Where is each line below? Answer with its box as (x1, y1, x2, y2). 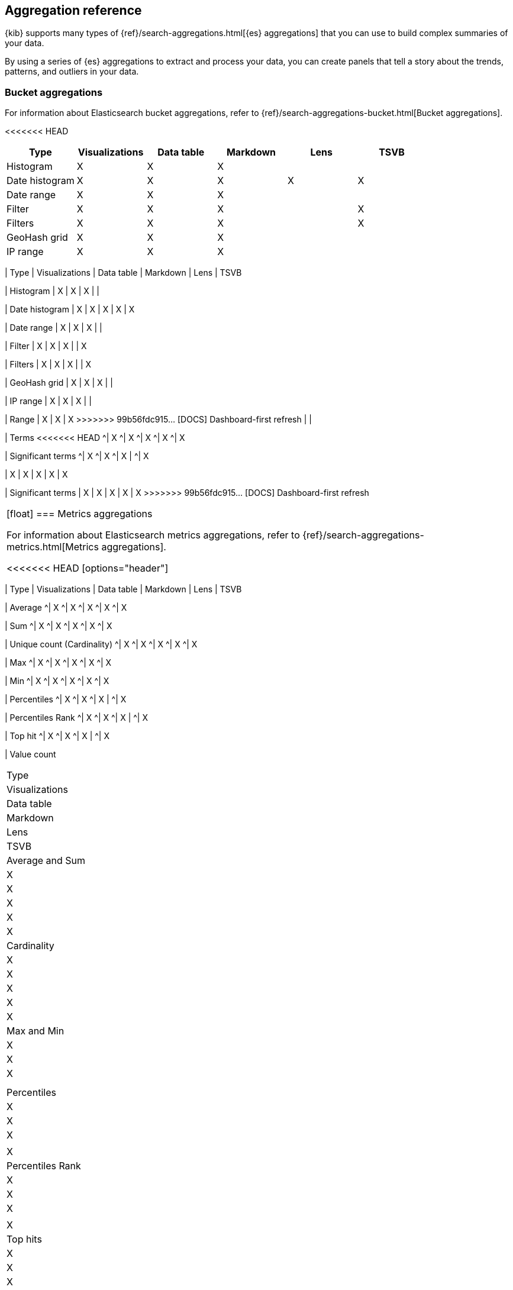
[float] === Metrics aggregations (7, 508, 153, 520)
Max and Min (7, 1025, 64, 1037)
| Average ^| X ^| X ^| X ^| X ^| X (5, 602, 127, 613)
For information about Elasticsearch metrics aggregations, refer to (7, 529, 300, 541)
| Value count (5, 749, 56, 760)
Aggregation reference (5, 3, 142, 18)
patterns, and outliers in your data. (5, 66, 139, 77)
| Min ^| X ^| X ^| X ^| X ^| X (5, 676, 109, 686)
